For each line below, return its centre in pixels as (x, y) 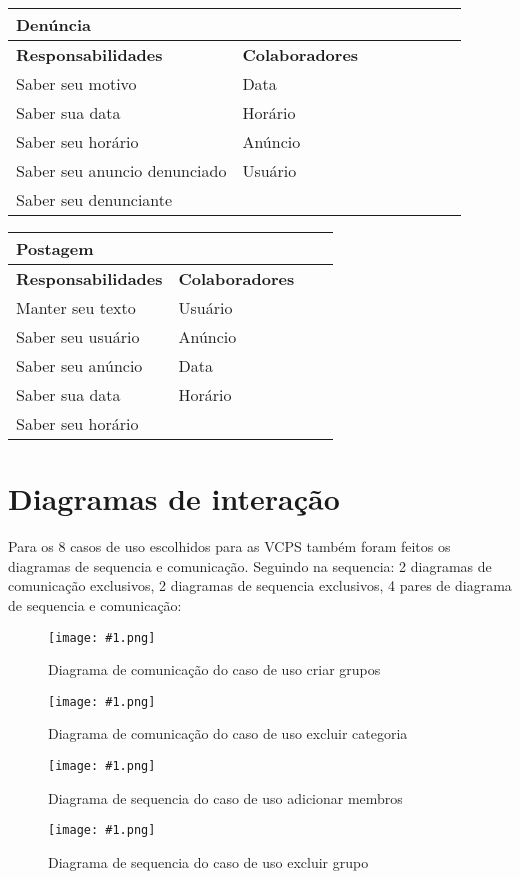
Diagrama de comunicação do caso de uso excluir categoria (228, 733)
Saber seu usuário (78, 336)
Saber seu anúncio (79, 365)
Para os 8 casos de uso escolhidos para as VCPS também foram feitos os (229, 546)
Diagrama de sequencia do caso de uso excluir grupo (208, 861)
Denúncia (53, 24)
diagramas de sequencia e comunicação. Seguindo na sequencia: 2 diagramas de (250, 565)
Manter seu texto (76, 307)
